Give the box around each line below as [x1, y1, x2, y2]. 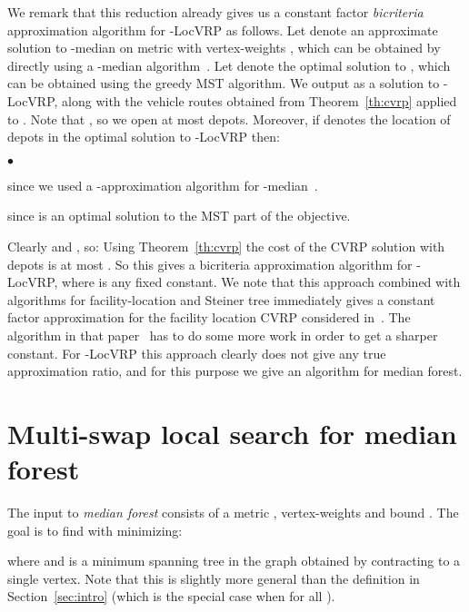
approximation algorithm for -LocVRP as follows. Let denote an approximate [7, 20, 438, 39]
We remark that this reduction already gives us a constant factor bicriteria [7, 3, 424, 21]
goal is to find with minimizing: [7, 520, 183, 539]
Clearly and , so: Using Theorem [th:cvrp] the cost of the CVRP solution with [7, 236, 445, 255]
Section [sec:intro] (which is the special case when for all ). [7, 587, 335, 606]
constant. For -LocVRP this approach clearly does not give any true [7, 343, 386, 362]
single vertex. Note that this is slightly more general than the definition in [7, 568, 420, 587]
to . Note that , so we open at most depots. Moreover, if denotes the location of [7, 109, 451, 128]
